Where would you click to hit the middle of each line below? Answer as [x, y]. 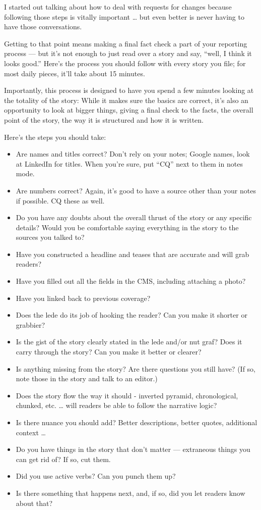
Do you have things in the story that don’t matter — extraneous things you [133, 449]
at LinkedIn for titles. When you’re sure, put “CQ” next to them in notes [129, 163]
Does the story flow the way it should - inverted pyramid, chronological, [127, 395]
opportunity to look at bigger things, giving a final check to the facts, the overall [129, 110]
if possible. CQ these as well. [60, 200]
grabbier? [30, 324]
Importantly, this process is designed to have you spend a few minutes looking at [129, 90]
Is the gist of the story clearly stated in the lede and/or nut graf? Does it [129, 342]
